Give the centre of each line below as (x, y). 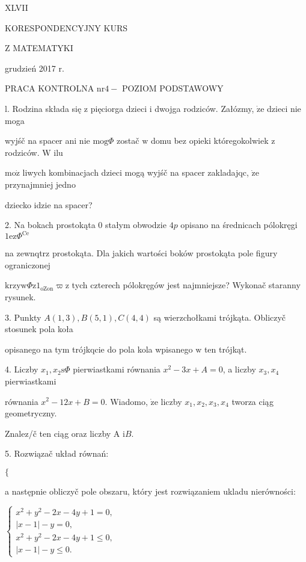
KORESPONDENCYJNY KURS (66, 27)
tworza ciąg (253, 401)
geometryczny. (31, 413)
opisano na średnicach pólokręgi (239, 225)
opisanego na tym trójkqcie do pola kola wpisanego (99, 349)
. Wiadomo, (126, 401)
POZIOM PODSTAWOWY (173, 88)
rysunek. (20, 297)
